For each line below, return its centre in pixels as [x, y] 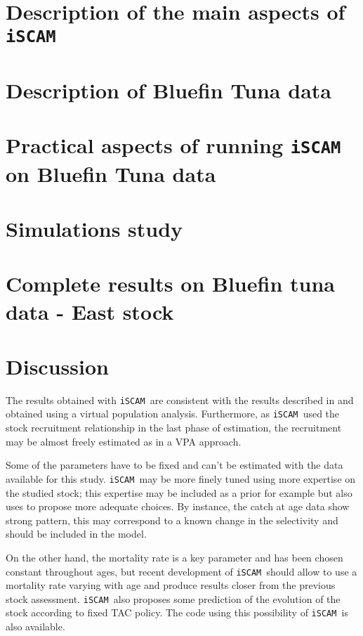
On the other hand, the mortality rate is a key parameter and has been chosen [174, 557]
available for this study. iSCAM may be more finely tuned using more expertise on [181, 478]
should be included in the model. [76, 534]
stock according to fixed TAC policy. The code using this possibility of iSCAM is [177, 612]
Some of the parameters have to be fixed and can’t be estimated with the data [174, 465]
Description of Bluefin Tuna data [169, 90]
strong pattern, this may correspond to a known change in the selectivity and [172, 520]
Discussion [57, 366]
